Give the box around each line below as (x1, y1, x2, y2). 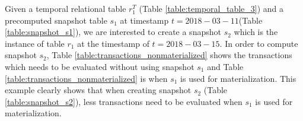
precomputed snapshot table (5, 14, 107, 26)
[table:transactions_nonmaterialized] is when (5, 72, 168, 84)
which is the (234, 26, 278, 38)
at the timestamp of (77, 37, 149, 49)
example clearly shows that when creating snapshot (5, 84, 192, 96)
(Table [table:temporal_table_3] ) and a (139, 2, 284, 14)
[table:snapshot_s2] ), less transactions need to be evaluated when (5, 95, 243, 107)
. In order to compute (219, 37, 298, 49)
